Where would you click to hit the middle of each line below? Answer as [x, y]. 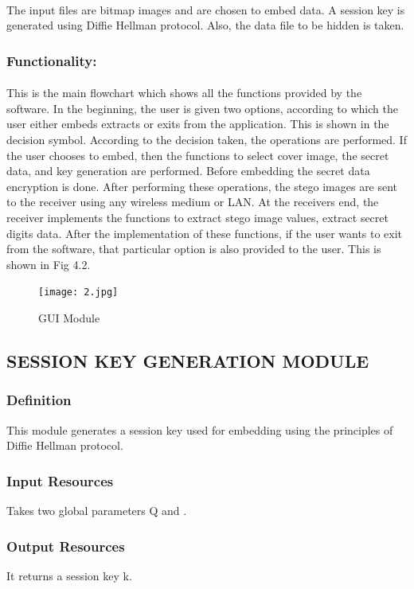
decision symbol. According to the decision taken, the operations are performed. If [207, 139]
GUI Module [69, 318]
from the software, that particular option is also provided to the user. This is [194, 249]
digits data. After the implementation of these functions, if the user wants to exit [205, 233]
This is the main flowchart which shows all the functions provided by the [184, 93]
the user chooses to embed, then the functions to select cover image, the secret [198, 155]
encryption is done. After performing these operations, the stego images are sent [202, 186]
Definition [39, 400]
